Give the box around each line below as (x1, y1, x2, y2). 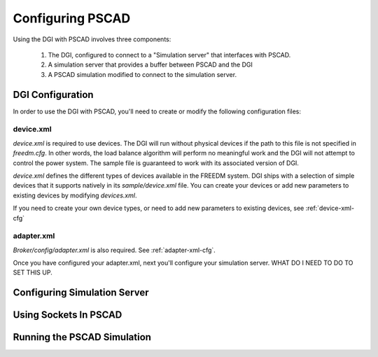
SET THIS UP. (13, 268, 52, 276)
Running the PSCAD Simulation (13, 331, 152, 343)
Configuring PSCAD (13, 10, 131, 26)
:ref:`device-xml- (305, 204, 355, 213)
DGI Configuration (13, 88, 94, 101)
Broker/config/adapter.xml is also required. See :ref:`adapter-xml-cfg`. (13, 246, 216, 254)
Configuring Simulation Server (13, 287, 149, 299)
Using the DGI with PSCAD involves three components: (13, 35, 171, 43)
